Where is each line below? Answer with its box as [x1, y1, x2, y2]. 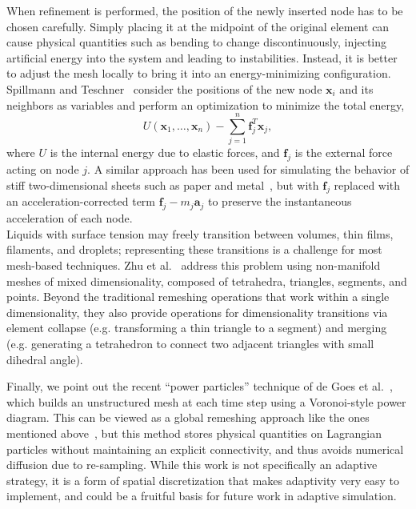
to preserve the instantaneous [208, 193, 352, 210]
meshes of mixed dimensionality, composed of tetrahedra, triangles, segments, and [6, 272, 407, 289]
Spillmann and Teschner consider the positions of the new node [6, 80, 322, 97]
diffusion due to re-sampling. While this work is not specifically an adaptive [6, 456, 378, 473]
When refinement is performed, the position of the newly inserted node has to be [6, 2, 403, 18]
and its [339, 80, 374, 97]
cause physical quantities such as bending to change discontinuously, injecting [6, 34, 387, 50]
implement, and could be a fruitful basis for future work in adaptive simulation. [6, 487, 397, 504]
